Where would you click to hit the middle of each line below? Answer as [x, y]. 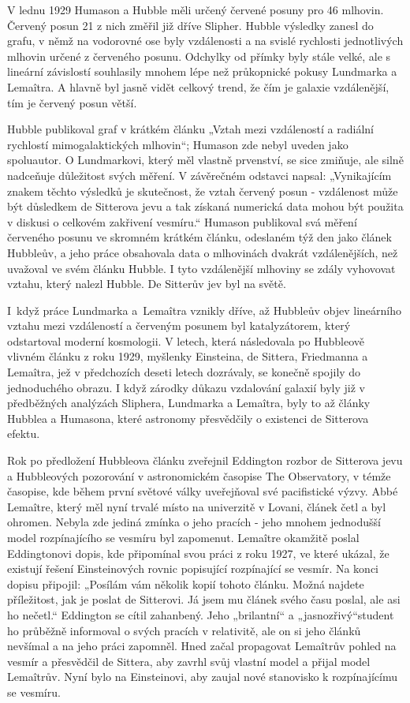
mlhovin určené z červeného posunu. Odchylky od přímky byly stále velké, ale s [199, 56]
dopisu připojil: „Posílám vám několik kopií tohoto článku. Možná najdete [186, 583]
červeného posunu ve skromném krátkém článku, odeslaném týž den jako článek [199, 237]
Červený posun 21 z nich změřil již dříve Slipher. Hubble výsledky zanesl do [190, 25]
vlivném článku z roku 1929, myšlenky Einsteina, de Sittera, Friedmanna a [188, 356]
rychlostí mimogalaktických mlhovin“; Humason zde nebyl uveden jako [178, 144]
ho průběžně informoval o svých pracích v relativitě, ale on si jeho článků [184, 630]
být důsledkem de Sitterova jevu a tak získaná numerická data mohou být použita [205, 206]
